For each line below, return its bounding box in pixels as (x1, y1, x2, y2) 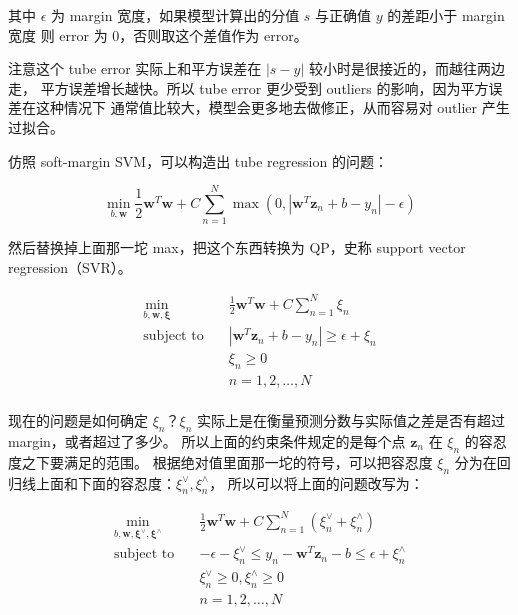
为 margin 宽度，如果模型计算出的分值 (51, 5, 300, 25)
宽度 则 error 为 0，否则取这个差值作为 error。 (8, 24, 308, 45)
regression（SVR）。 (8, 256, 132, 277)
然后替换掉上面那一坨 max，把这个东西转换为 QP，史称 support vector (8, 237, 466, 258)
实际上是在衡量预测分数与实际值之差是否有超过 (196, 410, 505, 431)
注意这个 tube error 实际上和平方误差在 (8, 58, 262, 79)
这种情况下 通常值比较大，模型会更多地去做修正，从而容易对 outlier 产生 (35, 97, 510, 118)
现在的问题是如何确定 (8, 410, 148, 431)
